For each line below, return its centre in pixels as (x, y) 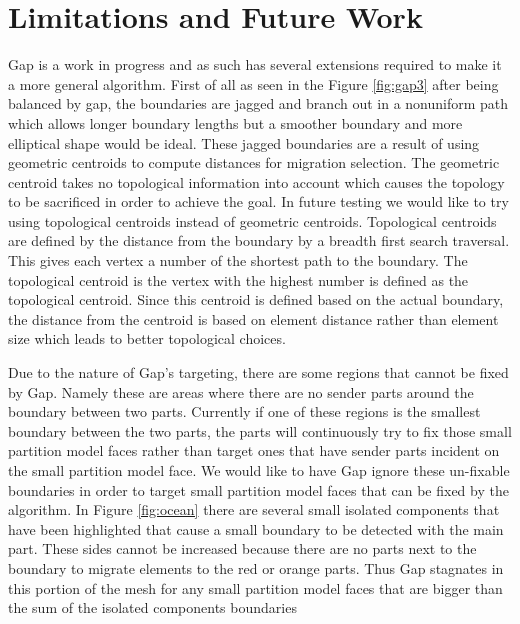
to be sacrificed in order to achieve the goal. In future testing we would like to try (258, 201)
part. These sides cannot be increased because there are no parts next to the (242, 548)
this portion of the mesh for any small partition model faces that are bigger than (255, 587)
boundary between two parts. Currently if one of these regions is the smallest (244, 411)
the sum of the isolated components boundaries (152, 607)
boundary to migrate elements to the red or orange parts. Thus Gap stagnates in (256, 567)
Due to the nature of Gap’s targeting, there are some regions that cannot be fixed (258, 372)
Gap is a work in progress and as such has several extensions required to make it (255, 64)
